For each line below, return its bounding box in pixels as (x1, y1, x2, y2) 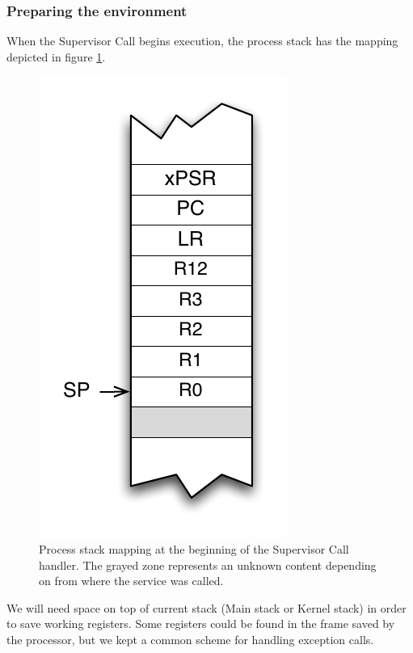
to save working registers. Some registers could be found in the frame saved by (6, 615, 395, 632)
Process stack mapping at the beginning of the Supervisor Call (39, 541, 349, 557)
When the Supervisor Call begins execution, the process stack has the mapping (6, 32, 398, 49)
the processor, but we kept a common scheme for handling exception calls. (6, 630, 374, 647)
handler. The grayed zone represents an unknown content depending (39, 556, 377, 573)
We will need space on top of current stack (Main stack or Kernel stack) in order (6, 599, 407, 616)
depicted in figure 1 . (6, 48, 106, 65)
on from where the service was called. (39, 572, 224, 589)
